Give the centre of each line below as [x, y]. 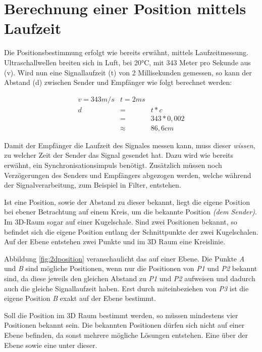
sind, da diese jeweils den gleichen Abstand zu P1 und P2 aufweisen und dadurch [130, 278]
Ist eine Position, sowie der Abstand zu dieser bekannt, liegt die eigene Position [127, 202]
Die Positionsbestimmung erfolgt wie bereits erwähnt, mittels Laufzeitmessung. [126, 52]
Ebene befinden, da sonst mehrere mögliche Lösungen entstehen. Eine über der [126, 335]
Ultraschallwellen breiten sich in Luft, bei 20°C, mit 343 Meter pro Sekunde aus [127, 62]
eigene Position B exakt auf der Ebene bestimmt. [80, 298]
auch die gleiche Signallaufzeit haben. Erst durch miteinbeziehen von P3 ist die [126, 288]
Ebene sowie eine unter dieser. [51, 345]
